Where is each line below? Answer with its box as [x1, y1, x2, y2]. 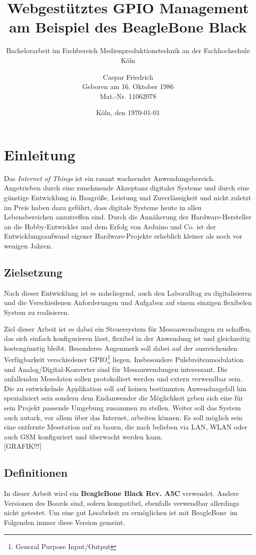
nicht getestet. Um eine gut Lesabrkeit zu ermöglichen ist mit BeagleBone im [4, 507, 238, 518]
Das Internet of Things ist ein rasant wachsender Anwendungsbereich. [4, 173, 215, 183]
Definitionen [4, 465, 68, 480]
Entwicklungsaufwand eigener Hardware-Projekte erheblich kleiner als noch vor [4, 231, 243, 241]
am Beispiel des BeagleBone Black [9, 17, 247, 37]
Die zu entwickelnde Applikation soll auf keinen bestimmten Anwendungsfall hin [4, 383, 247, 393]
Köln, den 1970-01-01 [96, 107, 160, 118]
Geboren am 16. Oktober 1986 [82, 81, 174, 92]
